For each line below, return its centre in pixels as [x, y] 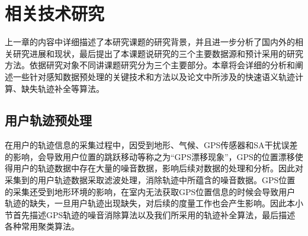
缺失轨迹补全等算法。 [62, 88]
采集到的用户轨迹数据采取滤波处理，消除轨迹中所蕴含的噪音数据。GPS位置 [150, 180]
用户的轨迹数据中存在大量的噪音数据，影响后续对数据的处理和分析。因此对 [158, 168]
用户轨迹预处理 [48, 120]
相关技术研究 [55, 13]
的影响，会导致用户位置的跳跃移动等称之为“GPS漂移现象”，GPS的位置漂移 [150, 156]
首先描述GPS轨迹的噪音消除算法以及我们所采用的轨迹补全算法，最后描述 [154, 214]
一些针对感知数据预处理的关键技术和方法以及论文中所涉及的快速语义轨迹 [154, 76]
